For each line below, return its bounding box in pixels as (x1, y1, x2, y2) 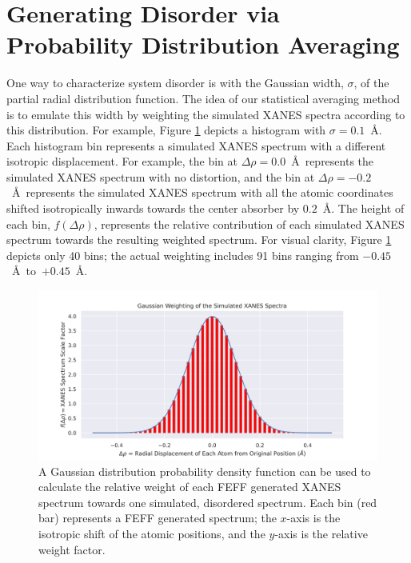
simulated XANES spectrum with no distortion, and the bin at (6, 168, 315, 185)
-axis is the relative (274, 525, 368, 541)
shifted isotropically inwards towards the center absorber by (6, 200, 300, 217)
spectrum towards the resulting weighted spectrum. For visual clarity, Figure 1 (6, 231, 392, 248)
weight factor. (38, 541, 106, 557)
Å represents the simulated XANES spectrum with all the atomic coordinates (11, 184, 393, 201)
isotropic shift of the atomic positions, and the (38, 525, 265, 541)
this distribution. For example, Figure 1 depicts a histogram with (6, 122, 326, 138)
